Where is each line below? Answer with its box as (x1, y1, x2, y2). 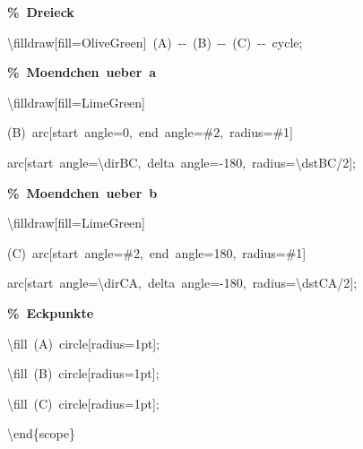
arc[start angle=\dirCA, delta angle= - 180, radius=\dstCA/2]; (7, 273, 358, 292)
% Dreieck (7, 3, 74, 21)
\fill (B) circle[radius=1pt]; (7, 364, 160, 383)
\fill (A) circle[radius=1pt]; (7, 333, 160, 352)
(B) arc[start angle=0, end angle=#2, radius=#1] (7, 123, 294, 142)
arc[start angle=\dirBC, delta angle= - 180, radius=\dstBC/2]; (7, 152, 356, 171)
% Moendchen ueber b (7, 183, 158, 202)
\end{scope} (7, 424, 75, 443)
